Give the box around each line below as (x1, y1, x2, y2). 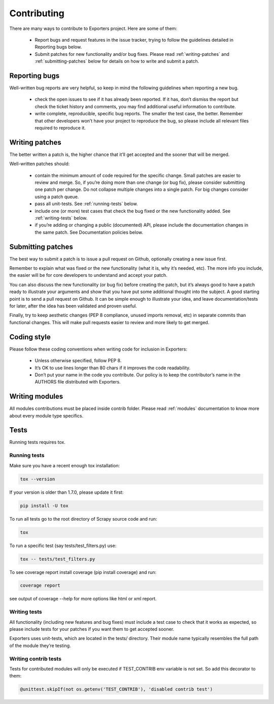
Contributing (9, 8, 64, 19)
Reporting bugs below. (35, 44, 82, 50)
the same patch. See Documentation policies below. (35, 229, 143, 235)
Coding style (9, 333, 51, 341)
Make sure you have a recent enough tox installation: (9, 462, 120, 468)
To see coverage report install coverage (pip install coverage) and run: (9, 569, 157, 575)
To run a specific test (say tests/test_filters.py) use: (9, 542, 117, 549)
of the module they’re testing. (9, 643, 71, 649)
